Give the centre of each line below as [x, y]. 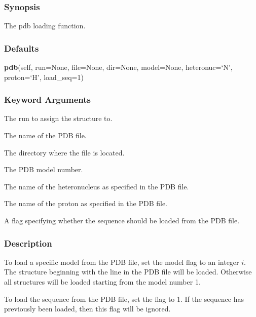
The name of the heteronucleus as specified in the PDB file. [97, 186]
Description [28, 243]
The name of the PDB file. [45, 135]
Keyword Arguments [48, 100]
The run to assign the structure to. [58, 118]
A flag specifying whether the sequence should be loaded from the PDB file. [122, 220]
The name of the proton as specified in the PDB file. [86, 203]
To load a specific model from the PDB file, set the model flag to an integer [122, 262]
